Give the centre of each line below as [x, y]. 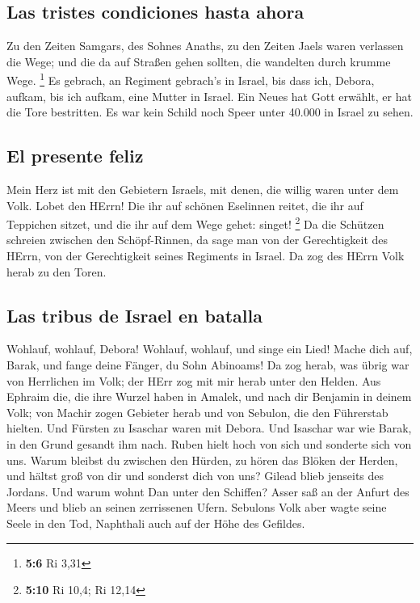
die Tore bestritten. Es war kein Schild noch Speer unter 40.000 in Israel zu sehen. [210, 112]
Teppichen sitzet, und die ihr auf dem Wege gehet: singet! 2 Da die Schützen [195, 223]
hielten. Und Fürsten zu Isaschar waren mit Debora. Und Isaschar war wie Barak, [209, 428]
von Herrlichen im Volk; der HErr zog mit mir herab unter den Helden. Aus [194, 380]
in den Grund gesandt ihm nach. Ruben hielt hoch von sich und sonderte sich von [209, 444]
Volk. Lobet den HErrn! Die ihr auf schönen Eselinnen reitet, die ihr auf [185, 205]
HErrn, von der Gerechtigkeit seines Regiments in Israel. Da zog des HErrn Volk [206, 256]
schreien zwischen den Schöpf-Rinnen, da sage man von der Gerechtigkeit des [197, 240]
